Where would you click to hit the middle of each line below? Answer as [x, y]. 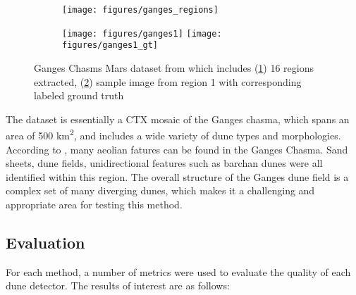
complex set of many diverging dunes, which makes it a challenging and [160, 190]
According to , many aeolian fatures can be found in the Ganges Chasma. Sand [177, 149]
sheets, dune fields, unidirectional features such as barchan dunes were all [164, 163]
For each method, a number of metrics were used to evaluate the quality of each [178, 271]
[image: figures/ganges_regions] [140, 10]
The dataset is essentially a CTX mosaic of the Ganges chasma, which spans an [178, 119]
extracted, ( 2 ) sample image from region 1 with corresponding [168, 81]
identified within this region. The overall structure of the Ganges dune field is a [177, 176]
